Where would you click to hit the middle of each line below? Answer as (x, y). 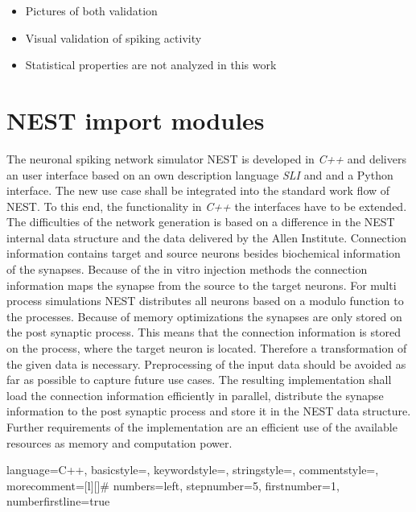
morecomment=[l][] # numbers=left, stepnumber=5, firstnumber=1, (173, 485)
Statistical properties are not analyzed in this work (151, 65)
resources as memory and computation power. (119, 442)
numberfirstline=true (58, 501)
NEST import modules (136, 120)
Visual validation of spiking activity (113, 37)
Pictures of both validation (91, 10)
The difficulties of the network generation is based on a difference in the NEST (201, 222)
